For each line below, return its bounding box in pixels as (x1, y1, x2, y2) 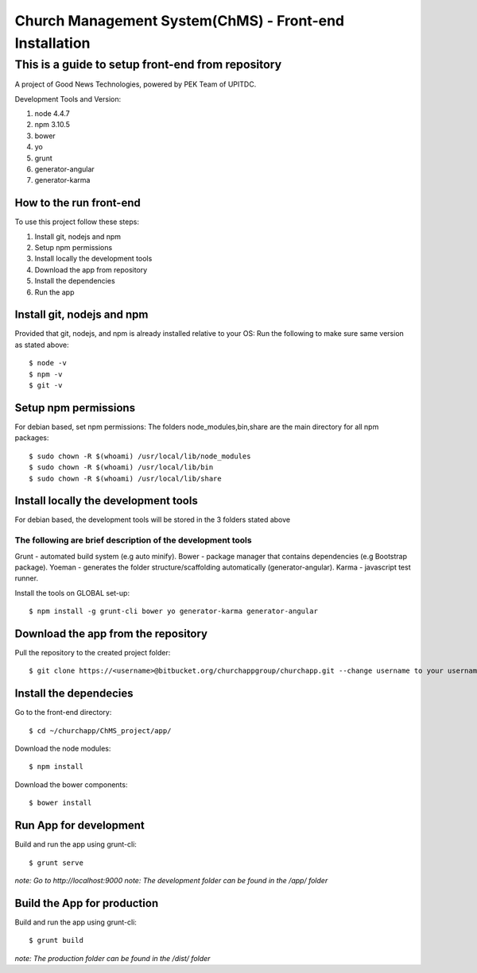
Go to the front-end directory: (14, 708, 112, 717)
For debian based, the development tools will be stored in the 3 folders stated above (14, 515, 290, 524)
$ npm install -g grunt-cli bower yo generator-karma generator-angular (29, 607, 318, 616)
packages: (14, 433, 49, 442)
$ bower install (29, 798, 92, 808)
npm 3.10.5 (34, 120, 71, 129)
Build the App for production (14, 896, 159, 909)
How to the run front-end (14, 196, 141, 210)
